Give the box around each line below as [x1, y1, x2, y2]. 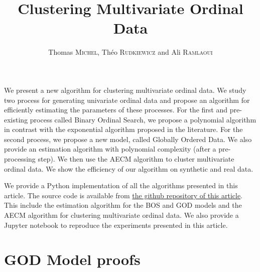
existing [4, 114, 28, 124]
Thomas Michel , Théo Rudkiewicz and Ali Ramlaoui [48, 47, 213, 57]
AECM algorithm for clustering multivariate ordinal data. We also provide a [4, 210, 239, 220]
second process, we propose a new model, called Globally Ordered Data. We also [4, 133, 252, 144]
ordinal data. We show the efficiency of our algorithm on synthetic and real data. [4, 163, 253, 174]
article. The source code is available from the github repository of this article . [4, 190, 243, 200]
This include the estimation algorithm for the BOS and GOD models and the [4, 200, 242, 210]
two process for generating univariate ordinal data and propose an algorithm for [4, 94, 250, 105]
